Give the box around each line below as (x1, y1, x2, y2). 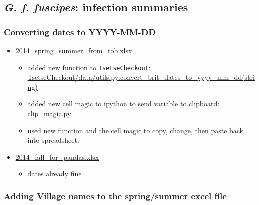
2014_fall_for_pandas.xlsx (15, 151, 99, 162)
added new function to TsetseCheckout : (27, 62, 151, 72)
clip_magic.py (27, 108, 71, 119)
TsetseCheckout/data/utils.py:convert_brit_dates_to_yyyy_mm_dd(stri (27, 72, 255, 82)
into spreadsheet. (27, 135, 79, 145)
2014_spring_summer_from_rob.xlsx (15, 45, 132, 55)
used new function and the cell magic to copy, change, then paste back (27, 125, 244, 135)
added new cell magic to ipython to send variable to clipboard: (27, 98, 220, 109)
